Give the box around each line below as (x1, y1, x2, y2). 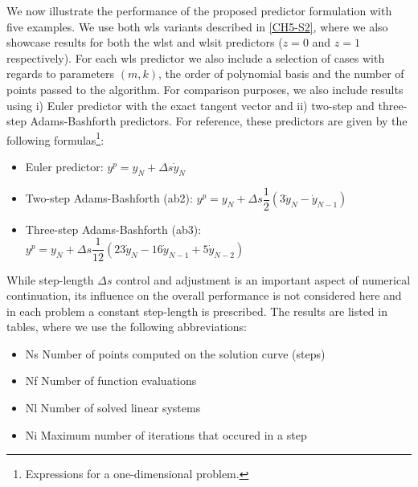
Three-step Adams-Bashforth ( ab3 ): (25, 220, 202, 237)
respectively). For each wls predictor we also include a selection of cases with (6, 49, 385, 66)
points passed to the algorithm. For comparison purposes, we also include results (6, 80, 404, 97)
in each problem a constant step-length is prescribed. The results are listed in (6, 302, 387, 319)
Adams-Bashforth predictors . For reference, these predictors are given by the (30, 113, 408, 129)
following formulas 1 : (6, 129, 104, 148)
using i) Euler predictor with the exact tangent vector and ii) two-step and (6, 96, 375, 113)
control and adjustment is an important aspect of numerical (116, 271, 411, 288)
